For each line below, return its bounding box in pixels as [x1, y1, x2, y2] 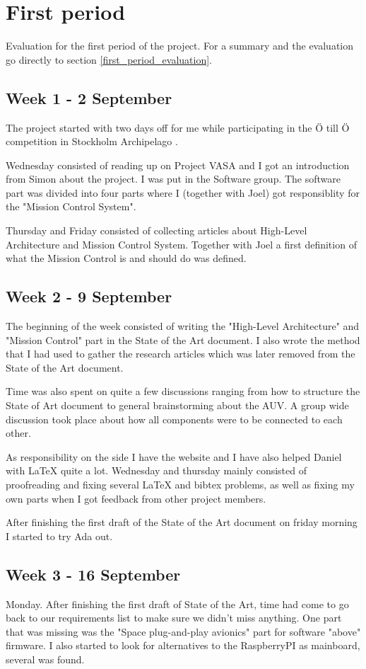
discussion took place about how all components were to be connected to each [6, 411, 343, 426]
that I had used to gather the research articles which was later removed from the [6, 346, 355, 361]
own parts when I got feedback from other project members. [6, 491, 266, 505]
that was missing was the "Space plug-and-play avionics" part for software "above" [6, 624, 361, 639]
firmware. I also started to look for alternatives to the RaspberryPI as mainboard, [6, 638, 360, 653]
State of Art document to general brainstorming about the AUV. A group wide [6, 398, 349, 413]
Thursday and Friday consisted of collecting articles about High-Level [6, 223, 307, 238]
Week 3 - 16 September [6, 563, 181, 585]
